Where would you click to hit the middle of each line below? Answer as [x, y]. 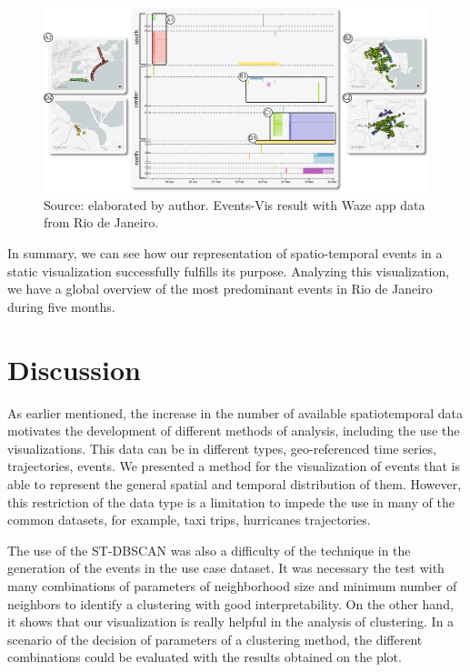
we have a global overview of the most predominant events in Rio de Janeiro [220, 289]
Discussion [74, 369]
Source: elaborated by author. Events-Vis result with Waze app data [235, 204]
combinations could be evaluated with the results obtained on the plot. [205, 657]
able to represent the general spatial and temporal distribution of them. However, [235, 483]
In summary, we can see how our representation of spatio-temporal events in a [225, 253]
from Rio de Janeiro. [101, 222]
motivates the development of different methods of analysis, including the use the [234, 431]
